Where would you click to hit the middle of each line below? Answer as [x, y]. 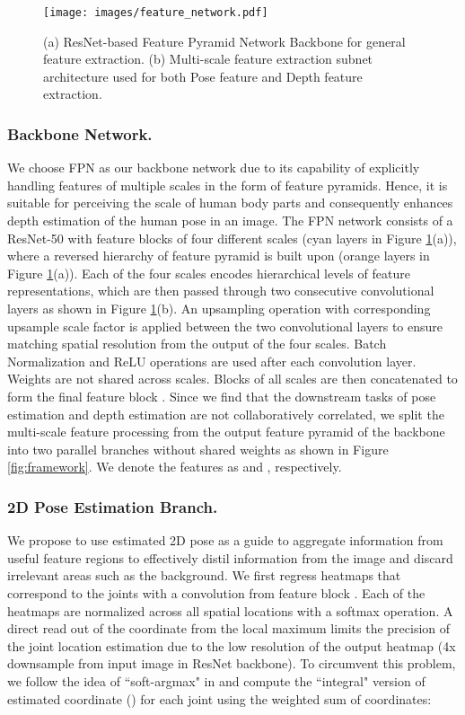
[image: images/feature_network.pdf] [156, 13]
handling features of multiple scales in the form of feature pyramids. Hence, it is [228, 185]
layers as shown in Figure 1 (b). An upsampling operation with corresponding [219, 308]
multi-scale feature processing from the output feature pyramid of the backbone [226, 432]
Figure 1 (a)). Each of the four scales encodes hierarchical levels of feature [209, 273]
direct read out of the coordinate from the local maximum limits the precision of [229, 628]
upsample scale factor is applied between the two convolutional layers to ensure [225, 326]
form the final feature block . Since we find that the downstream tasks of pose [222, 396]
